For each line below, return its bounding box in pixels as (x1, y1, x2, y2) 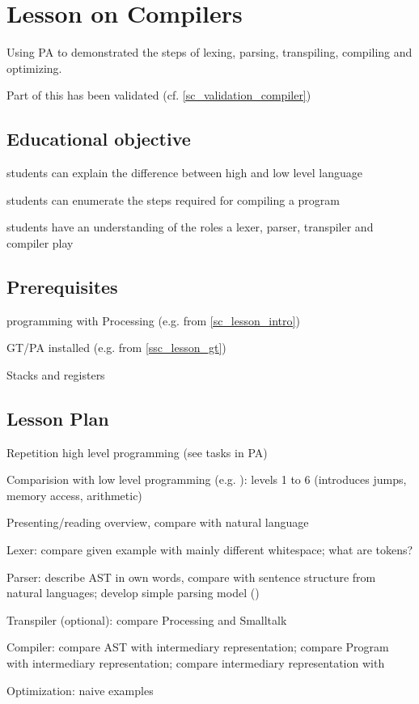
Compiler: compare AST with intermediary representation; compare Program (6, 638, 389, 655)
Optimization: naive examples (6, 681, 154, 698)
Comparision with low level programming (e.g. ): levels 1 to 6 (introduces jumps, (6, 471, 407, 488)
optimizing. (6, 59, 62, 76)
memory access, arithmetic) (6, 486, 142, 503)
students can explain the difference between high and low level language (6, 164, 363, 181)
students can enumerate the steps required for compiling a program (6, 191, 340, 208)
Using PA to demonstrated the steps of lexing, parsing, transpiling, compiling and (6, 44, 413, 61)
